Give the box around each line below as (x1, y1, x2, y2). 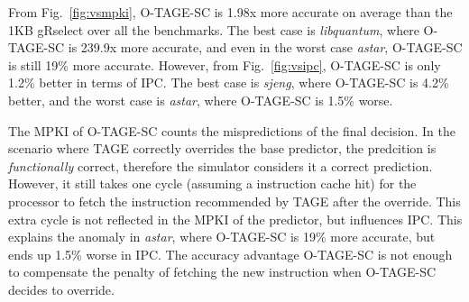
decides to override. (8, 279, 115, 298)
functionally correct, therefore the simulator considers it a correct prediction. (8, 156, 433, 175)
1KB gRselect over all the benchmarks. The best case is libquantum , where (8, 20, 419, 39)
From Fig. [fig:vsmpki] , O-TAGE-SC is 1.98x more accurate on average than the (8, 3, 453, 21)
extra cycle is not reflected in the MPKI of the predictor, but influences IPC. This (8, 209, 463, 228)
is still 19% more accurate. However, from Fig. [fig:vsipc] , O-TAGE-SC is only (8, 55, 441, 74)
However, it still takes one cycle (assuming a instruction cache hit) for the (8, 174, 417, 193)
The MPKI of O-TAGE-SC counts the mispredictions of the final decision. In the (8, 121, 455, 140)
